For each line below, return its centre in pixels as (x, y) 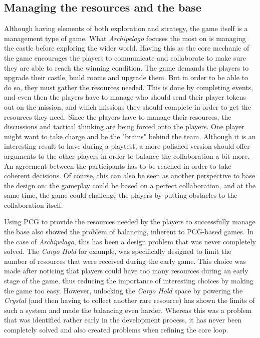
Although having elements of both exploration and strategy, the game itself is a (126, 28)
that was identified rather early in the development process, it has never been (123, 320)
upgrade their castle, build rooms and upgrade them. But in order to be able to (126, 77)
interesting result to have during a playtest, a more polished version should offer (127, 146)
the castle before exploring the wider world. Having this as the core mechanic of (127, 48)
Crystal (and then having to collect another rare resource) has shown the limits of (129, 300)
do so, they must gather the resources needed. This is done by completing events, (129, 87)
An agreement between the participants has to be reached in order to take (118, 165)
